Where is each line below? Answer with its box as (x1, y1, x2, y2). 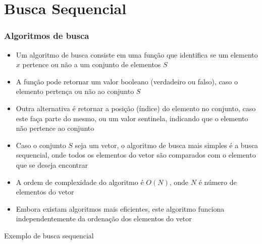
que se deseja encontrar (16, 159, 88, 170)
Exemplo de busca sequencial (4, 230, 94, 240)
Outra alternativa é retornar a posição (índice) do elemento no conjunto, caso (16, 103, 256, 113)
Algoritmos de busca (4, 29, 89, 42)
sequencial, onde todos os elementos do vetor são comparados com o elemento (16, 150, 256, 160)
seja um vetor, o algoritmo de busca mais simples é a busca (75, 139, 258, 150)
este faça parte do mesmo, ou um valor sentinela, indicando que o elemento (16, 113, 248, 123)
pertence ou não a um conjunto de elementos (22, 59, 161, 70)
